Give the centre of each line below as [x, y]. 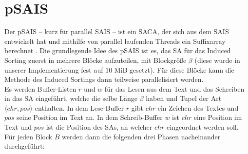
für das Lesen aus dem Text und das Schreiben [174, 88]
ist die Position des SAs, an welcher [99, 127]
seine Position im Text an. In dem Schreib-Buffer [90, 117]
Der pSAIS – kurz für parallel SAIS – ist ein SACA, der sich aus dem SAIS [117, 31]
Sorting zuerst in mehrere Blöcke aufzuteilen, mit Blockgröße [95, 60]
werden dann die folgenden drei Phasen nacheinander [141, 136]
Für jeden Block [29, 136]
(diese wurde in [217, 60]
